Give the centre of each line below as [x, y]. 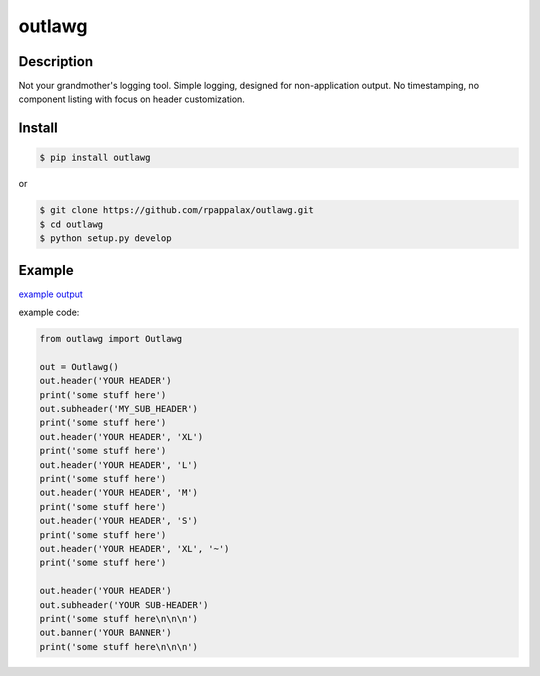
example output [51, 294]
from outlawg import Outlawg [111, 339]
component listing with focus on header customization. [131, 99]
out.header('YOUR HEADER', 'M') [119, 493]
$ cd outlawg [71, 224]
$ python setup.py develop [105, 238]
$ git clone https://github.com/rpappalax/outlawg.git [176, 210]
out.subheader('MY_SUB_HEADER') [119, 409]
